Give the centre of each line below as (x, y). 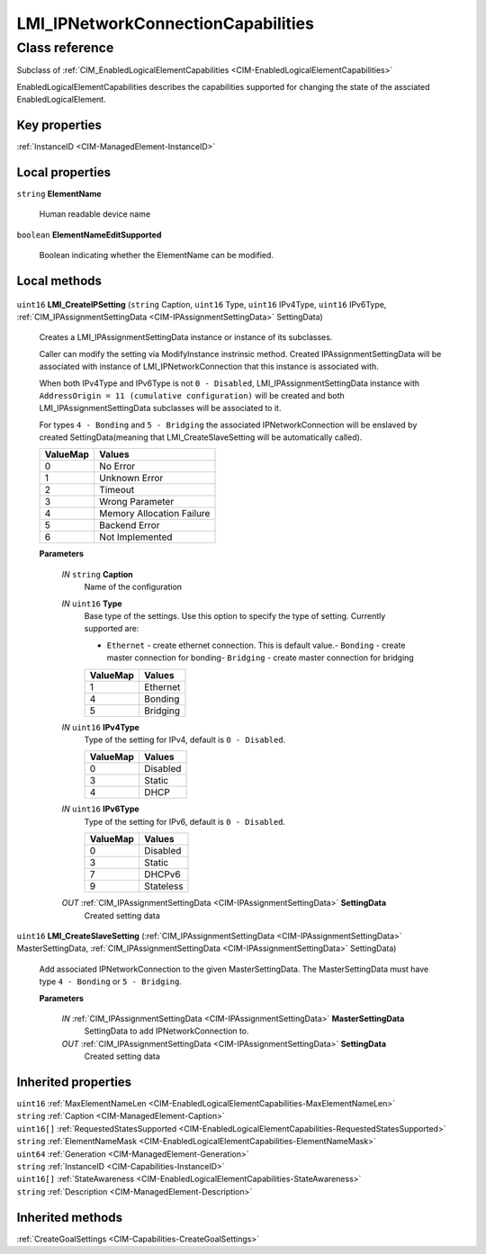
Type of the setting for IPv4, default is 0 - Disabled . (185, 739)
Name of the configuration (133, 587)
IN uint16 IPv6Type (100, 809)
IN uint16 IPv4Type (100, 727)
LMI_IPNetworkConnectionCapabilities (166, 23)
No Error (117, 466)
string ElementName (59, 193)
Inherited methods (70, 1218)
